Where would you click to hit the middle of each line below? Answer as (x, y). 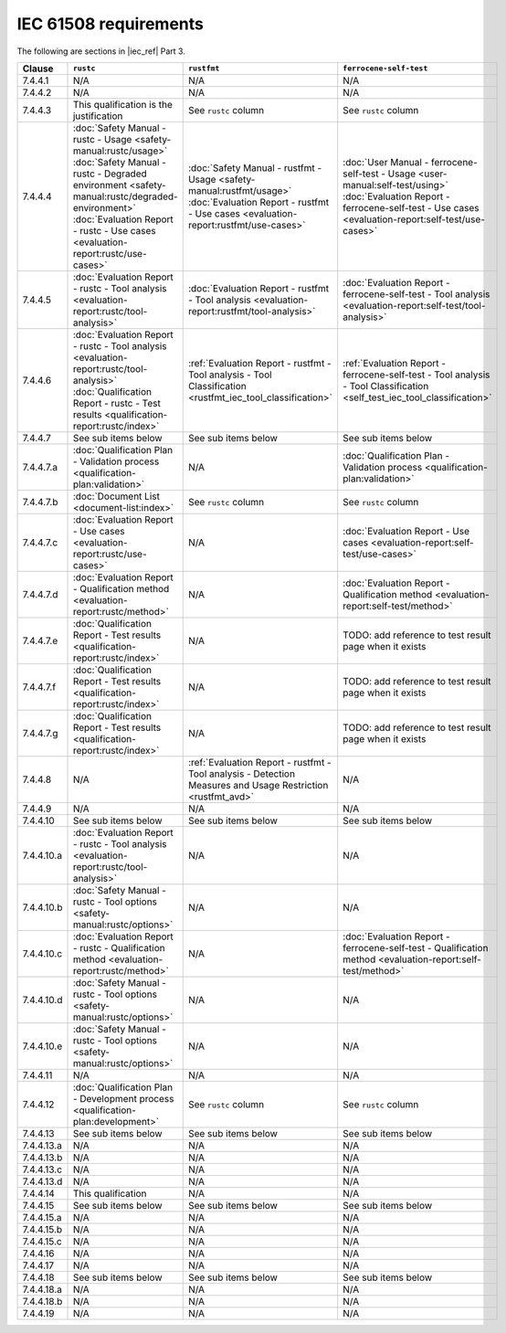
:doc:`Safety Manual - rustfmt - (255, 167)
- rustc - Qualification (119, 947)
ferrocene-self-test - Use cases (411, 207)
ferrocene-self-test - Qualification (416, 947)
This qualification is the (123, 104)
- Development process (123, 1098)
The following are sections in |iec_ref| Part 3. (101, 51)
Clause (38, 69)
